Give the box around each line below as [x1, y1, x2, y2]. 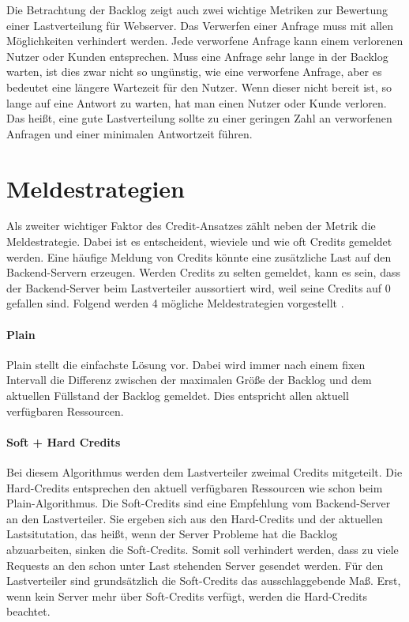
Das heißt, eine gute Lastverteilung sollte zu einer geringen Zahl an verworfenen [6, 110, 392, 126]
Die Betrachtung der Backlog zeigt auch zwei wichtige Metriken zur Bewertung [6, 2, 388, 17]
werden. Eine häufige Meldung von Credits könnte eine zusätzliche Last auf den [6, 248, 392, 265]
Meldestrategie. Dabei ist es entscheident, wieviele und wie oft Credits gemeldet [6, 233, 392, 250]
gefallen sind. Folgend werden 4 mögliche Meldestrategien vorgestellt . [6, 295, 344, 311]
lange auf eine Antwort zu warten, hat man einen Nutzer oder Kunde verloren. [6, 94, 387, 111]
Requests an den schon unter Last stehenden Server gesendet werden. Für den [6, 556, 384, 573]
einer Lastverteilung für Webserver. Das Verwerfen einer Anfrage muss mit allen [6, 17, 393, 33]
